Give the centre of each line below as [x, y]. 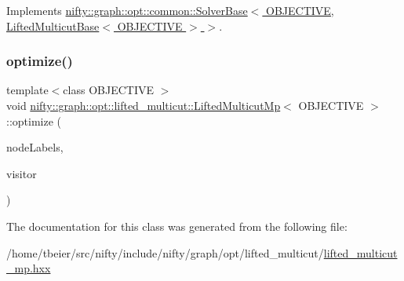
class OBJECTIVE [108, 90]
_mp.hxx [29, 268]
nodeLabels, [35, 147]
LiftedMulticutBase [53, 26]
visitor [22, 173]
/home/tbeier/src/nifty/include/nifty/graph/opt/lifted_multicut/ [165, 252]
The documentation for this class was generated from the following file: [177, 226]
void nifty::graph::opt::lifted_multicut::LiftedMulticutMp [144, 105]
